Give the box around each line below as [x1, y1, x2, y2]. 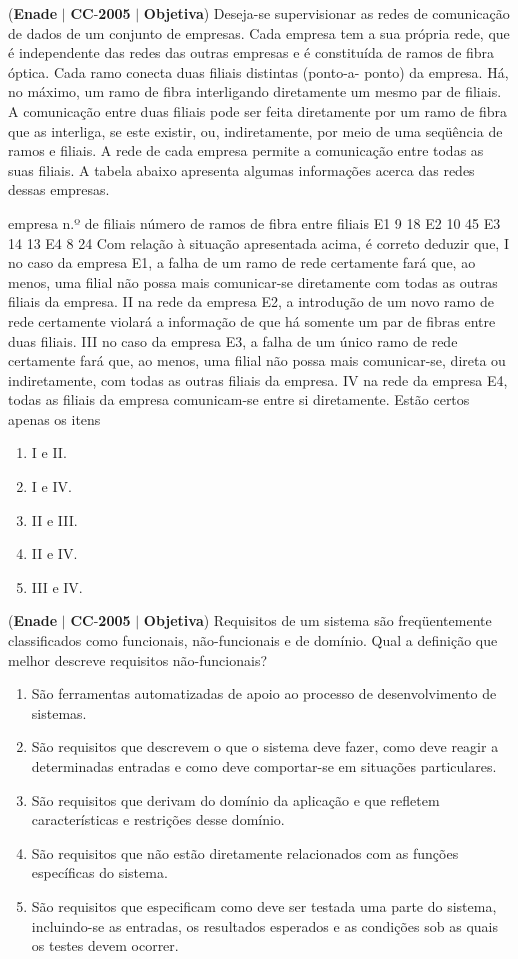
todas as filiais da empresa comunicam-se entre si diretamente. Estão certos [8, 389, 470, 410]
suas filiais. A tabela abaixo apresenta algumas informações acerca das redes [8, 159, 475, 180]
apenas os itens [8, 408, 101, 429]
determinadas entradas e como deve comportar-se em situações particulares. [31, 756, 497, 776]
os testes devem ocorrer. [31, 935, 179, 956]
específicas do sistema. [31, 862, 168, 883]
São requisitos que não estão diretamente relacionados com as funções [31, 842, 459, 863]
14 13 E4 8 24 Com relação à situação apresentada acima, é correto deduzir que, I [8, 232, 509, 253]
